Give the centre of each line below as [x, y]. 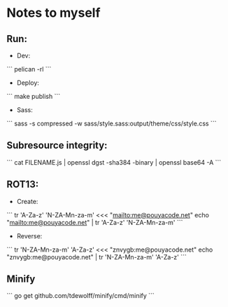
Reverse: [29, 236]
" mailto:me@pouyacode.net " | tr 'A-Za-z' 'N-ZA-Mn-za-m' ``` [95, 222]
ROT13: [23, 185]
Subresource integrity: [57, 145]
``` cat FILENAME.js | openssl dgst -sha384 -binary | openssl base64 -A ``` [114, 162]
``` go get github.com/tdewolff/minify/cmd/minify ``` [80, 296]
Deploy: [28, 83]
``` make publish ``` [34, 96]
